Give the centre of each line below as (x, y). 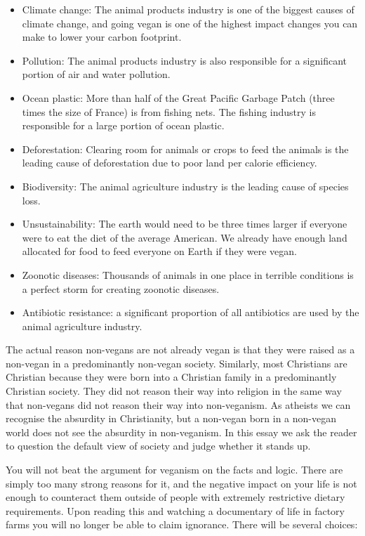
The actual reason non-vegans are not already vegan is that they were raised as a (180, 349)
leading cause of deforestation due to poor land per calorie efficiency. (170, 163)
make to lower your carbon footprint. (102, 37)
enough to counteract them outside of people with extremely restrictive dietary (175, 497)
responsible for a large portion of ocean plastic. (123, 125)
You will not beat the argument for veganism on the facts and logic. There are (174, 470)
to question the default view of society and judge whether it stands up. (158, 446)
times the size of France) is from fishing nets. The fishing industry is (169, 111)
